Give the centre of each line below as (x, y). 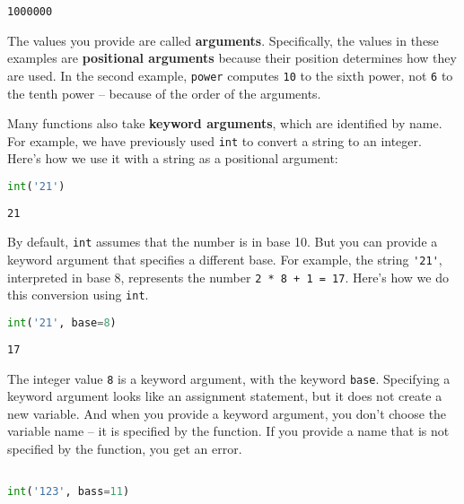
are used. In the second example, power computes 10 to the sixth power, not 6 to (230, 75)
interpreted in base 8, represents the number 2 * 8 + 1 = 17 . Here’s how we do (228, 277)
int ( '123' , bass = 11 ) (69, 492)
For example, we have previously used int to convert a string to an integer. (214, 140)
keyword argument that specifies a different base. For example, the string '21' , (225, 260)
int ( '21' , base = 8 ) (62, 323)
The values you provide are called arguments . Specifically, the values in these (223, 40)
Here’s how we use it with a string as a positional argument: (173, 158)
